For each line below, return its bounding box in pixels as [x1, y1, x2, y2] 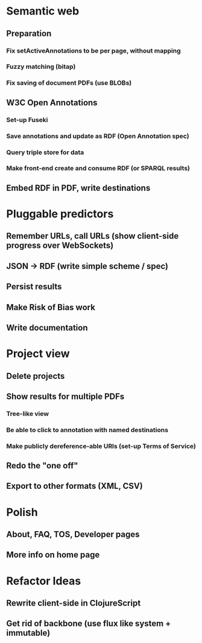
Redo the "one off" [6, 460, 78, 471]
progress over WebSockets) [6, 241, 114, 251]
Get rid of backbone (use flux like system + [6, 618, 171, 629]
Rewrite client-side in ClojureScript [6, 598, 141, 609]
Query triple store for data [6, 148, 84, 157]
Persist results [6, 282, 62, 292]
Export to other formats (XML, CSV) [6, 481, 143, 491]
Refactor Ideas [6, 574, 81, 587]
